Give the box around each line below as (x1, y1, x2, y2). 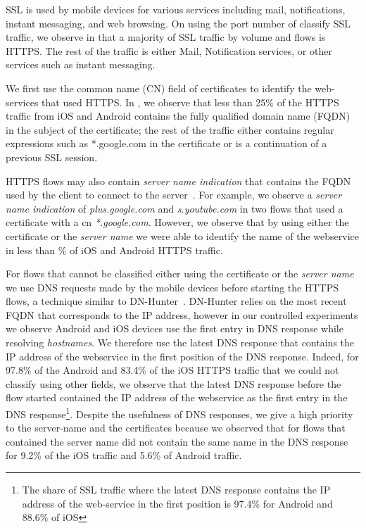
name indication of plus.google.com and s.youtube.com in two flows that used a (6, 201, 343, 215)
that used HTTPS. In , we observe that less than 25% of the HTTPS (42, 94, 339, 109)
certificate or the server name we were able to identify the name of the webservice (6, 228, 359, 243)
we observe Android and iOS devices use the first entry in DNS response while (6, 321, 343, 336)
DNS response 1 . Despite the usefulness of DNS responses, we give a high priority (6, 405, 353, 421)
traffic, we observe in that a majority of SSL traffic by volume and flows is (6, 30, 326, 44)
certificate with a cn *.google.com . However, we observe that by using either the (6, 215, 349, 230)
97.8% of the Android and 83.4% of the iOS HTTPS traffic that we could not (6, 363, 339, 377)
